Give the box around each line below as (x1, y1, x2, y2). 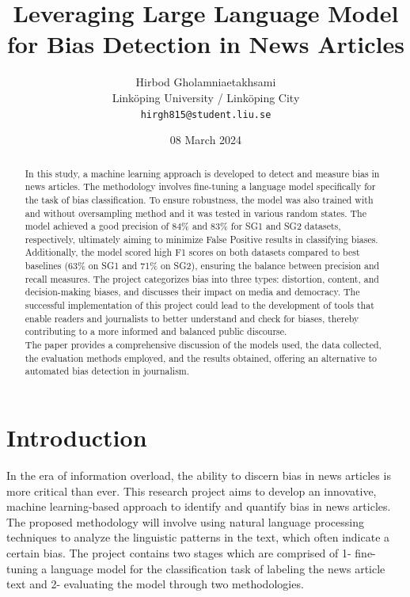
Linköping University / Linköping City (112, 89, 300, 105)
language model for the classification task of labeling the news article (51, 560, 385, 576)
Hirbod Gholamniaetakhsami (135, 74, 276, 90)
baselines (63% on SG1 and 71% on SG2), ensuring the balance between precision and (25, 259, 380, 272)
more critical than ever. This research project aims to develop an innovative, (6, 482, 377, 499)
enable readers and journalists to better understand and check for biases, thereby (25, 311, 359, 325)
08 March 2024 (169, 131, 242, 148)
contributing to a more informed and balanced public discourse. (25, 325, 287, 338)
